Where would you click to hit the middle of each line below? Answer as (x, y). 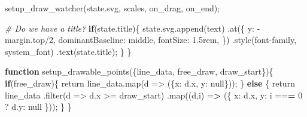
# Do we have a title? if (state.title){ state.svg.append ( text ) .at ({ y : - (133, 28)
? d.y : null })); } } (38, 107)
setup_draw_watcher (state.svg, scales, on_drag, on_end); (113, 8)
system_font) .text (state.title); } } (68, 51)
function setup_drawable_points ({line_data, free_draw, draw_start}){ (139, 71)
